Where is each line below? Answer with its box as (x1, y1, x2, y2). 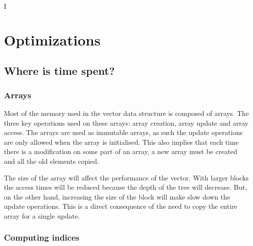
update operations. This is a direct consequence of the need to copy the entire (4, 201, 237, 211)
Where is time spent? (4, 63, 115, 78)
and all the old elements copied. (4, 156, 99, 166)
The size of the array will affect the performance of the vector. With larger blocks (4, 172, 249, 182)
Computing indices (4, 231, 79, 244)
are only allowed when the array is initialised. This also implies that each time (4, 136, 239, 147)
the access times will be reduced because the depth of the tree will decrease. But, (4, 182, 247, 192)
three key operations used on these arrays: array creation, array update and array (4, 117, 249, 128)
